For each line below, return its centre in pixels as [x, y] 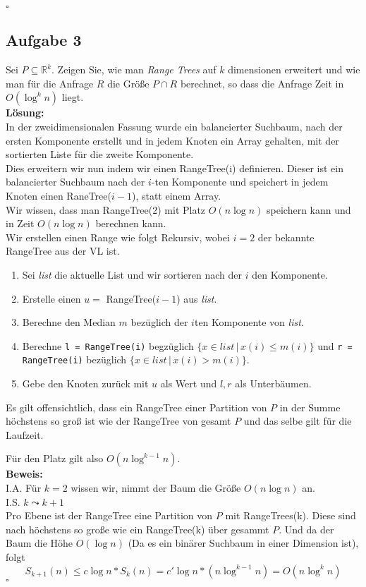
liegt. [73, 97]
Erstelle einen [51, 298]
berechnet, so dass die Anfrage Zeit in [262, 83]
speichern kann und [309, 209]
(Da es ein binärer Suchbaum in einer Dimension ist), [243, 543]
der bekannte [286, 237]
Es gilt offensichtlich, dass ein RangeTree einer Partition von [136, 407]
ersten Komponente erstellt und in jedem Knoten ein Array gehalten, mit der [172, 140]
